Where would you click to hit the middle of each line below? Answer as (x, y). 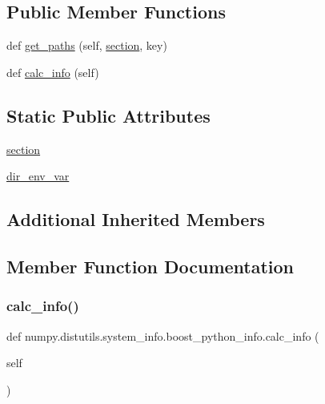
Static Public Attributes (108, 115)
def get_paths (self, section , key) (87, 45)
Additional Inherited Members (136, 219)
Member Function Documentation (150, 266)
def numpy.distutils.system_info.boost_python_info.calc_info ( (163, 335)
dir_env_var (38, 176)
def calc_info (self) (53, 72)
